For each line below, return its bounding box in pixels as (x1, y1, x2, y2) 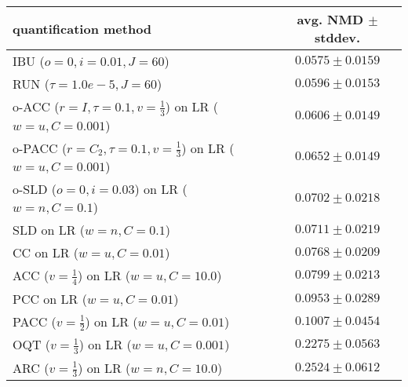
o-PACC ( (13, 138, 67, 157)
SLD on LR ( (13, 221, 86, 239)
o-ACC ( (13, 97, 60, 115)
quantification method (13, 19, 152, 38)
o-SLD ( (13, 180, 57, 199)
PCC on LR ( (13, 289, 87, 308)
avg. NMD (297, 10, 364, 28)
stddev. (315, 28, 361, 46)
